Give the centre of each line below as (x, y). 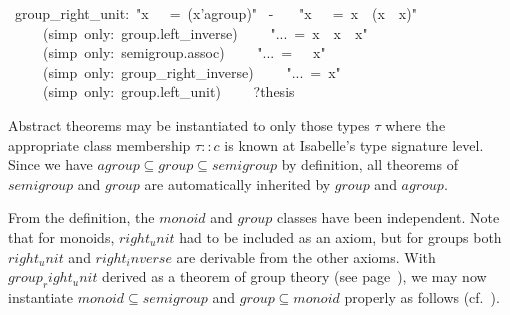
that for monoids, (61, 236)
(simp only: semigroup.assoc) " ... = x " (184, 52)
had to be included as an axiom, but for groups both (340, 236)
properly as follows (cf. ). (422, 296)
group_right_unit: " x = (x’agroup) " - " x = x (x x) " (215, 13)
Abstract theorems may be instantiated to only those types (189, 124)
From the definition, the (81, 217)
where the (415, 124)
